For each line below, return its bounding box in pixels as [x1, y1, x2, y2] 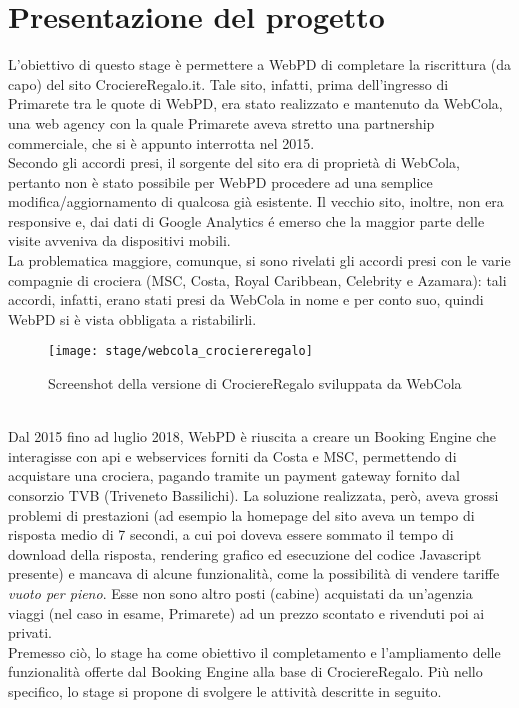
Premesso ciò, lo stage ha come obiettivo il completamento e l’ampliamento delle [8, 641, 501, 662]
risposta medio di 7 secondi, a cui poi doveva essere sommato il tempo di [8, 524, 454, 545]
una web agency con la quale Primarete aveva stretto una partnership [8, 112, 435, 133]
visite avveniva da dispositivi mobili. [8, 230, 231, 251]
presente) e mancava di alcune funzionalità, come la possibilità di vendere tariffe [8, 563, 500, 584]
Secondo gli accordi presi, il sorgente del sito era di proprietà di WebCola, [8, 152, 460, 173]
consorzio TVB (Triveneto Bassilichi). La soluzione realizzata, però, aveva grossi [8, 485, 499, 506]
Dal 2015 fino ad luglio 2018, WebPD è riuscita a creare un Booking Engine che [8, 426, 497, 447]
